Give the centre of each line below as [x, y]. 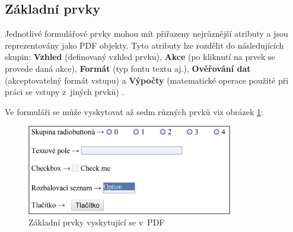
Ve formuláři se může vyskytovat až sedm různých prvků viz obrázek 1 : [134, 111]
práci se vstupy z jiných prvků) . [65, 92]
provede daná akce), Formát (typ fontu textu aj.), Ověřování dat [128, 68]
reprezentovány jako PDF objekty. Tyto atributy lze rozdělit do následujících [144, 45]
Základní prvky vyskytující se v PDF [97, 222]
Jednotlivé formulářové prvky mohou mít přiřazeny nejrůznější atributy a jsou [146, 34]
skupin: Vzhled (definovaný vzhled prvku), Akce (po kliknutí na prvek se [140, 57]
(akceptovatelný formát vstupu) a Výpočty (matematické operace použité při [147, 80]
